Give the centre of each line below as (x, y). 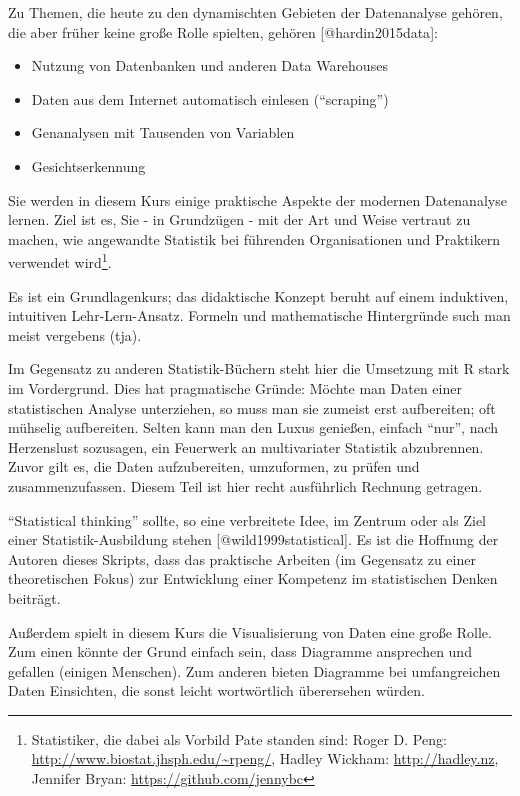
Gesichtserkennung (88, 165)
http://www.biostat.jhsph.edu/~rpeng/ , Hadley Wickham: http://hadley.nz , (265, 758)
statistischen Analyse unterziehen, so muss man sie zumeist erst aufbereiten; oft (252, 407)
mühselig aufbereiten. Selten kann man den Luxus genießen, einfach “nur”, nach (253, 427)
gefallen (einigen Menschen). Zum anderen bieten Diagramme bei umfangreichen (254, 670)
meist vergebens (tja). (75, 334)
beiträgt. (34, 597)
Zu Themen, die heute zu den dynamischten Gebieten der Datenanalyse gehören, (255, 12)
